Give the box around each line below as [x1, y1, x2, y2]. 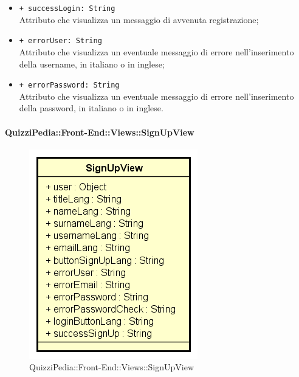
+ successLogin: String [19, 4, 115, 13]
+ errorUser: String [19, 36, 102, 46]
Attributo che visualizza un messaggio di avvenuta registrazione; [19, 13, 259, 26]
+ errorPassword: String [19, 81, 120, 90]
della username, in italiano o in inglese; [19, 57, 165, 70]
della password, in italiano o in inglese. [19, 102, 163, 114]
